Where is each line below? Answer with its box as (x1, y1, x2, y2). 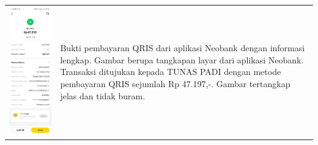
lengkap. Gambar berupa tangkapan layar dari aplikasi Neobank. (60, 53, 304, 66)
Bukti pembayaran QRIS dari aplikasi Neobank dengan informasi (60, 41, 305, 54)
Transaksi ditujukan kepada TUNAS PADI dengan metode (60, 65, 281, 78)
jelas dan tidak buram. (60, 89, 146, 102)
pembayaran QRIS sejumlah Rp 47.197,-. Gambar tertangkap (60, 77, 290, 90)
